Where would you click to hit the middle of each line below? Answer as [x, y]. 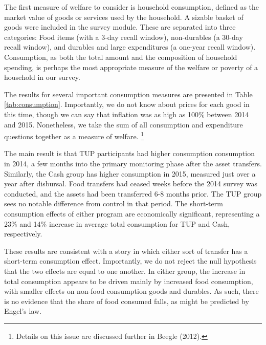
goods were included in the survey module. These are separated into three [120, 27]
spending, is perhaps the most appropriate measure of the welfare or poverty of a [131, 67]
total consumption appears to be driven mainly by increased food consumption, [129, 281]
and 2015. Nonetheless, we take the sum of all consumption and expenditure [124, 124]
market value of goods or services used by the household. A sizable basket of [124, 17]
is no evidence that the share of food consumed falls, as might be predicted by [127, 301]
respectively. [23, 234]
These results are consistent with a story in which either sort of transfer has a [126, 251]
